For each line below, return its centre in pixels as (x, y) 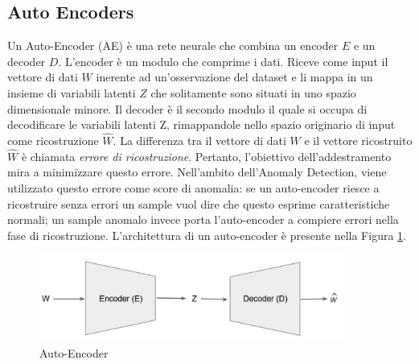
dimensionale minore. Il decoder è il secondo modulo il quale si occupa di (187, 108)
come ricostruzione (53, 140)
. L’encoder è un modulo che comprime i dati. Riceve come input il (223, 61)
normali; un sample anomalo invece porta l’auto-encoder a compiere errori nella (203, 219)
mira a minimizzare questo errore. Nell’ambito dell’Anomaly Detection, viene (197, 172)
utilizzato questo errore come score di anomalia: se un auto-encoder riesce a (193, 187)
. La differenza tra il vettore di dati (199, 140)
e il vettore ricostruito (358, 140)
